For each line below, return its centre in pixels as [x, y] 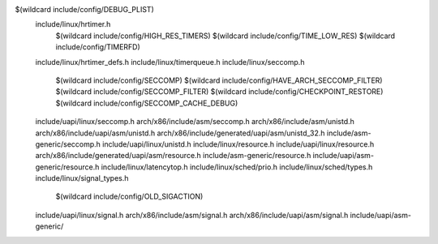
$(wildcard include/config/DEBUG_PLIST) [84, 9]
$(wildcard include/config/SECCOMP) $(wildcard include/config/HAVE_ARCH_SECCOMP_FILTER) [219, 80]
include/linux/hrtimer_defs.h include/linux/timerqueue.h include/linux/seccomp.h [170, 62]
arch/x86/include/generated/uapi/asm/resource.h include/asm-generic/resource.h [173, 156]
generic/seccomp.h [68, 144]
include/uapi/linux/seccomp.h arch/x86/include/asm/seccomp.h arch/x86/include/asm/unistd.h [195, 122]
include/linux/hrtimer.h [73, 24]
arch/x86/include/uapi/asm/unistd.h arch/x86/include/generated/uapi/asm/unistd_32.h [180, 133]
